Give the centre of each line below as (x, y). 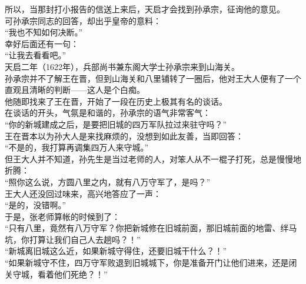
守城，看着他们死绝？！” (60, 274)
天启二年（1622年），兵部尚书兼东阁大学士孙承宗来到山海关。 (122, 66)
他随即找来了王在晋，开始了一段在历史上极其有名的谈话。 (116, 101)
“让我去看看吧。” (36, 55)
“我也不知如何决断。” (44, 32)
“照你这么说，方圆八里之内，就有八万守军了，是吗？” (108, 181)
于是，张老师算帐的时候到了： (62, 216)
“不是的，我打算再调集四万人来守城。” (77, 147)
